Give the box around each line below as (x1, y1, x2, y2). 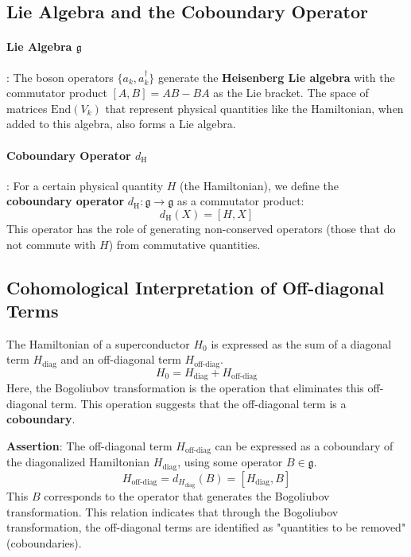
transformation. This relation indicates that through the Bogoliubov (6, 503, 339, 520)
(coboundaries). (6, 534, 82, 551)
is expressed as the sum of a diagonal (211, 335, 392, 352)
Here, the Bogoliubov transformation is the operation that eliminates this (6, 380, 364, 396)
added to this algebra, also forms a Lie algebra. (6, 115, 236, 132)
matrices (6, 99, 48, 116)
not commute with (6, 236, 96, 252)
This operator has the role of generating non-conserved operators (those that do (6, 220, 396, 236)
